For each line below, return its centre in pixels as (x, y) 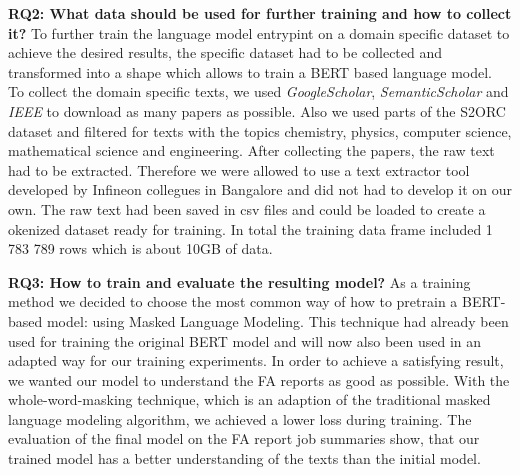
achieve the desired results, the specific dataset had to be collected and (225, 52)
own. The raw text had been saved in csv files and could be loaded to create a (247, 208)
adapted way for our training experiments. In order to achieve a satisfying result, (256, 360)
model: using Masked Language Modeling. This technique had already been (277, 320)
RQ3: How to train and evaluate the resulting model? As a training (239, 281)
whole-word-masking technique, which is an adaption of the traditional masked (249, 399)
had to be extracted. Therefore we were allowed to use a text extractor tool (239, 169)
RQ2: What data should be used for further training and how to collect (260, 13)
